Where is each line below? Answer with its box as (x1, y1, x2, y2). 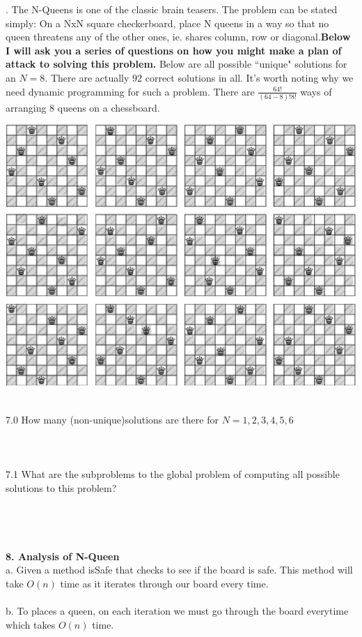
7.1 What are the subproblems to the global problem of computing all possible (6, 467, 340, 481)
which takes (6, 617, 56, 631)
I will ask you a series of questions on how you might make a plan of (6, 43, 342, 57)
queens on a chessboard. (57, 100, 160, 114)
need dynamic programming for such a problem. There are (6, 84, 255, 98)
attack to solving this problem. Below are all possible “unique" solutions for (6, 57, 347, 71)
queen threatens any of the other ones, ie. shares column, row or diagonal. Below (6, 29, 351, 44)
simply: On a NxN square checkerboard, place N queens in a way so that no (6, 15, 329, 30)
